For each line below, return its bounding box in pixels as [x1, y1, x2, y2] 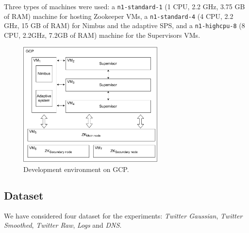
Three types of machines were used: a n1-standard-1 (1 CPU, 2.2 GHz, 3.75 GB [4, 1, 245, 11]
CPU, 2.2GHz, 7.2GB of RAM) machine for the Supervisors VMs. [4, 30, 200, 40]
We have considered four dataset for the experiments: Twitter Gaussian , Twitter [4, 210, 243, 220]
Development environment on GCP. [23, 164, 129, 174]
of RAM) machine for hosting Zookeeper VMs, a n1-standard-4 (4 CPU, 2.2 [4, 11, 233, 21]
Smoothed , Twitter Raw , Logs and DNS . [4, 220, 122, 230]
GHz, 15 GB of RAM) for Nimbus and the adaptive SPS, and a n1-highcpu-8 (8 [4, 20, 245, 31]
